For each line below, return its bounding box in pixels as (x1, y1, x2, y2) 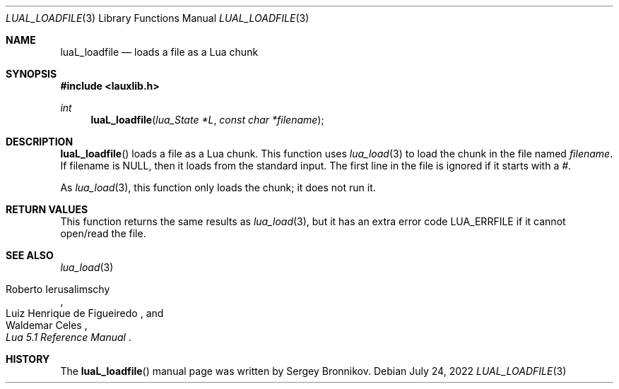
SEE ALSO (6, 249, 54, 261)
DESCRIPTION (6, 136, 73, 148)
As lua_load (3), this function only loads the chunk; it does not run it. (60, 181, 376, 193)
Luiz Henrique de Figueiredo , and (6, 307, 164, 319)
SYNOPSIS (6, 68, 57, 80)
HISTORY (6, 353, 50, 365)
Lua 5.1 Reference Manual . (6, 331, 131, 343)
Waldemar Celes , (6, 319, 88, 331)
